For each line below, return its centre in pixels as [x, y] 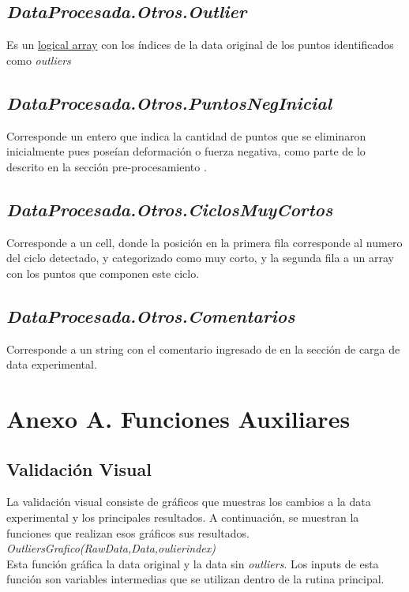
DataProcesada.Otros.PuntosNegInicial [169, 102]
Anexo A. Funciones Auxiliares [178, 418]
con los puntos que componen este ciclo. [103, 273]
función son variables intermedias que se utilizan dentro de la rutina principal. [195, 579]
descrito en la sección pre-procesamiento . [107, 166]
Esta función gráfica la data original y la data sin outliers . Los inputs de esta [193, 563]
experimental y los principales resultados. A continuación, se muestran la [183, 517]
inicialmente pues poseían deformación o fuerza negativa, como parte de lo [186, 151]
